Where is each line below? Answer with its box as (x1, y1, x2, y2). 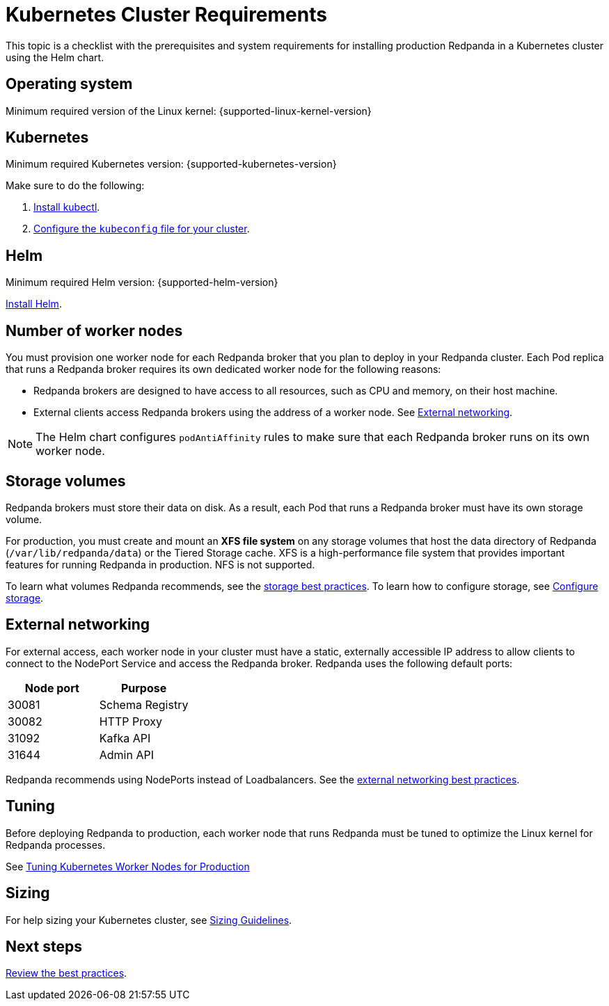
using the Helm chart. (6, 51, 104, 63)
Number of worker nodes (6, 321, 183, 340)
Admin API (99, 747, 154, 762)
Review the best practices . (6, 967, 127, 980)
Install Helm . (6, 298, 62, 310)
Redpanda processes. (6, 838, 106, 851)
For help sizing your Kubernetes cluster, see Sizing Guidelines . (6, 913, 292, 926)
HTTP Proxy (99, 714, 162, 728)
